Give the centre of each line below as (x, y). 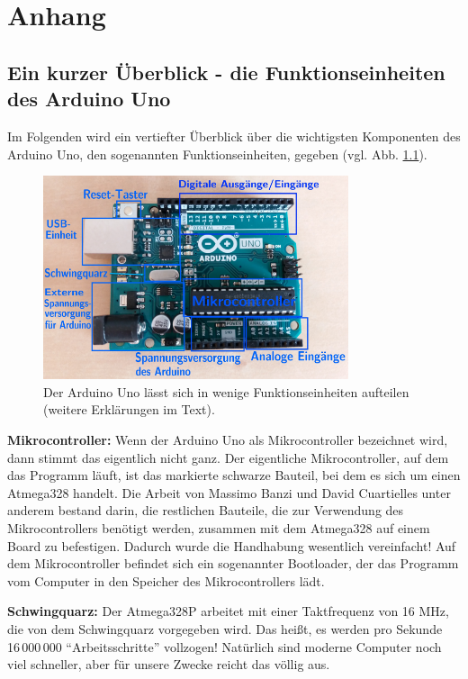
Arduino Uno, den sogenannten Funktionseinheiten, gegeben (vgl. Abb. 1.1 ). (217, 154)
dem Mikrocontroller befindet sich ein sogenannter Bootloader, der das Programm (233, 563)
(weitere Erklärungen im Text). (129, 409)
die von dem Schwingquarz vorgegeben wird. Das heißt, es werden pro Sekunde (225, 629)
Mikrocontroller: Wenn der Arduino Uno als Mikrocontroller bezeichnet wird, (228, 440)
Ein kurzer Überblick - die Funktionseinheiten (226, 72)
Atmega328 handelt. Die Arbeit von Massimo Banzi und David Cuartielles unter (229, 492)
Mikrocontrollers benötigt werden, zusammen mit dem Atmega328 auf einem (219, 528)
